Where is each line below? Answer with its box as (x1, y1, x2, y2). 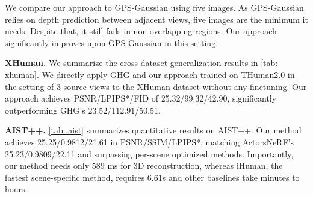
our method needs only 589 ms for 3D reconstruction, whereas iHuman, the (5, 159, 283, 172)
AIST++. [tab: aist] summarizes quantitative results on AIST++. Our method (5, 124, 302, 136)
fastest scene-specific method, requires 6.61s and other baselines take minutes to (5, 171, 300, 183)
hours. (5, 183, 28, 195)
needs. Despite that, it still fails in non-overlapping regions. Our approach (5, 25, 277, 37)
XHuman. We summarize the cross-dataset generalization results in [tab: (5, 56, 278, 69)
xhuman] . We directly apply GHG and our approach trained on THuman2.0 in (5, 68, 295, 80)
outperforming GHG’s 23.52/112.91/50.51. (5, 103, 161, 116)
